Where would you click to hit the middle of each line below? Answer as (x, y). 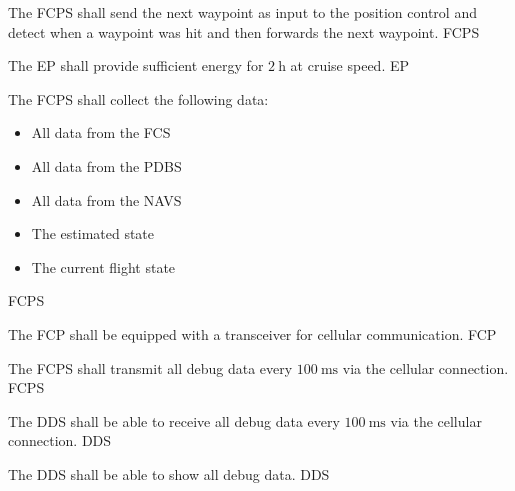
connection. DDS (60, 440)
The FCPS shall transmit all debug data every (150, 367)
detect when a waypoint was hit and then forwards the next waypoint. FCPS (244, 31)
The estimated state (93, 233)
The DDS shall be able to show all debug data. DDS (169, 473)
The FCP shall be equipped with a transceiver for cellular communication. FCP (252, 333)
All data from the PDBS (106, 165)
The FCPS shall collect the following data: (138, 98)
